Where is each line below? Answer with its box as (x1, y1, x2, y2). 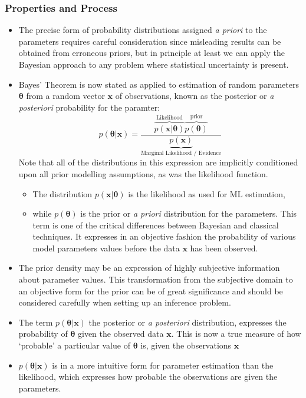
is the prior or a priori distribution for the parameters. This (80, 207, 297, 220)
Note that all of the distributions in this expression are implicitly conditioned (18, 156, 298, 168)
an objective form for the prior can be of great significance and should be (18, 284, 283, 297)
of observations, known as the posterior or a (115, 89, 274, 102)
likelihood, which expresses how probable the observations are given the (18, 370, 278, 383)
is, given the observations (140, 339, 232, 351)
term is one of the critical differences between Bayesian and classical (32, 218, 279, 231)
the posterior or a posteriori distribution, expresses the (88, 316, 287, 328)
